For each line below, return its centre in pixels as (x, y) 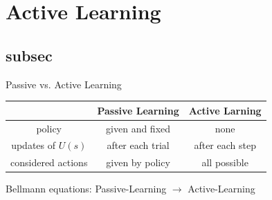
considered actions (49, 162)
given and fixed (138, 128)
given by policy (138, 162)
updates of (34, 145)
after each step (225, 145)
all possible (225, 162)
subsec (29, 55)
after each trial (138, 145)
